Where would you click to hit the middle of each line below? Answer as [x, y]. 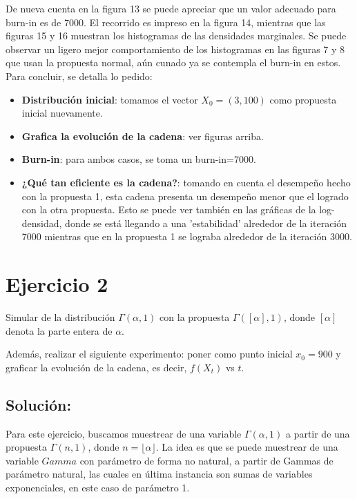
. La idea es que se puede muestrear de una [247, 447]
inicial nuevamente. [62, 113]
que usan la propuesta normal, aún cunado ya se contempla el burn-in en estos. [173, 62]
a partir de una [318, 433]
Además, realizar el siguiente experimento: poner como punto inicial [149, 354]
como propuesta [303, 99]
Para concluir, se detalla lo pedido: [79, 76]
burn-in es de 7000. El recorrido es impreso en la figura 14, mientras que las [166, 22]
